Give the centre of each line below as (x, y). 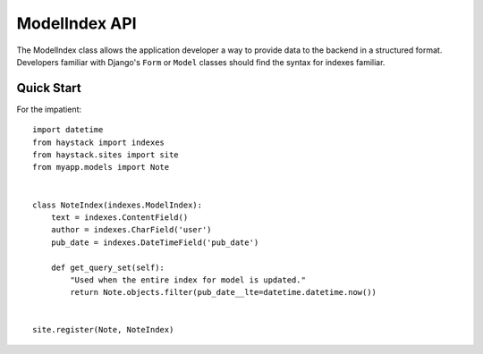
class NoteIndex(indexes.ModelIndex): (118, 205)
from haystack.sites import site (106, 155)
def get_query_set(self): (108, 267)
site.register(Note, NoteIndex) (103, 330)
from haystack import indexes (99, 142)
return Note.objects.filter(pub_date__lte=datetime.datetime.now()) (224, 292)
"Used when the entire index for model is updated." (188, 280)
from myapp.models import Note (101, 167)
